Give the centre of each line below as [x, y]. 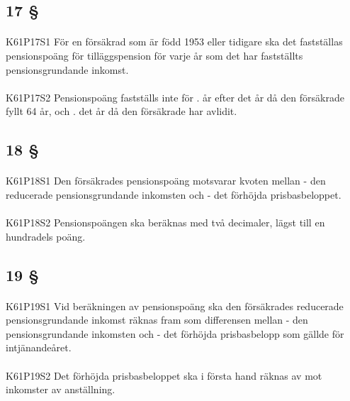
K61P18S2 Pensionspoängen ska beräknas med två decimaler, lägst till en [165, 223]
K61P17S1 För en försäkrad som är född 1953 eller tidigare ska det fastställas [174, 42]
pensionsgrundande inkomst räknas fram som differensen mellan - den [157, 320]
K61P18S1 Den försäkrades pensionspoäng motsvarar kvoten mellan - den [166, 181]
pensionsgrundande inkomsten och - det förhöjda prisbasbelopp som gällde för [175, 333]
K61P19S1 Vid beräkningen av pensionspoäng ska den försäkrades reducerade [175, 306]
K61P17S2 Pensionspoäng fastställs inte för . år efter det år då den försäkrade [175, 97]
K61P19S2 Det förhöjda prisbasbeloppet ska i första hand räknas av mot [164, 375]
